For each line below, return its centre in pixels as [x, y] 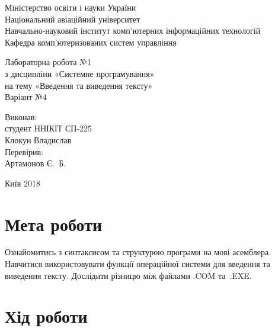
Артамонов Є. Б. [36, 163]
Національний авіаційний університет [73, 19]
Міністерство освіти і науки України [71, 7]
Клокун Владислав [38, 139]
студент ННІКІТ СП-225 [49, 128]
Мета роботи [54, 224]
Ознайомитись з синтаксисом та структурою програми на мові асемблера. [138, 252]
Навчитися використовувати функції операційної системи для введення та [137, 264]
